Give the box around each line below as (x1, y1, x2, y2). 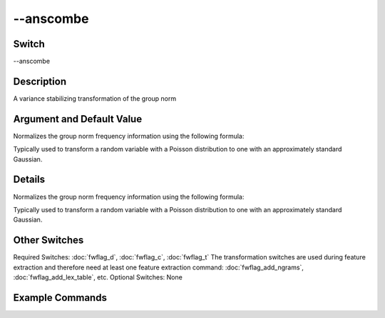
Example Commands (13, 292, 107, 304)
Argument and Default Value (13, 113, 143, 125)
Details (13, 174, 46, 186)
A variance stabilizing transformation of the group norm (13, 94, 177, 103)
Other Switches (13, 234, 84, 247)
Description (13, 75, 67, 87)
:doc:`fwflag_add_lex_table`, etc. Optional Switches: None (13, 273, 183, 282)
